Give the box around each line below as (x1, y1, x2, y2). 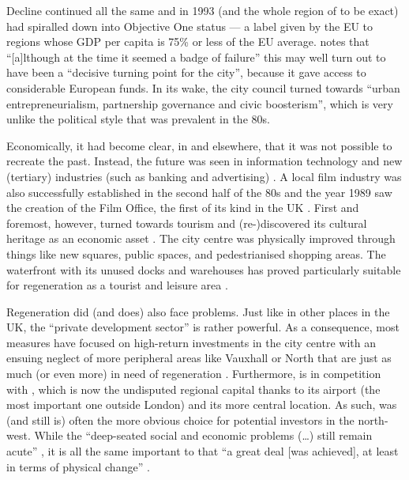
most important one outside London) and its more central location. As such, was (6, 396, 397, 413)
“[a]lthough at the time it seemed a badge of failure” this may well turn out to (6, 48, 386, 65)
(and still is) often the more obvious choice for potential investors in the (6, 411, 355, 428)
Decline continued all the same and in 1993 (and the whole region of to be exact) (6, 2, 399, 18)
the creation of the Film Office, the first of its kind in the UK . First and (6, 199, 359, 216)
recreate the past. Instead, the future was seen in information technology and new (6, 153, 403, 169)
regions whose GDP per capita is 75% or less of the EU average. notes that (6, 33, 370, 50)
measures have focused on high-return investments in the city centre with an (6, 334, 376, 350)
